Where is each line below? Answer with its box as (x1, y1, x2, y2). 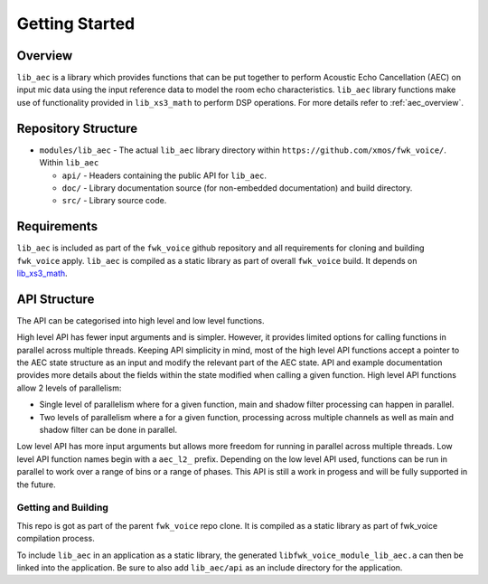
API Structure (16, 291, 95, 306)
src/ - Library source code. (61, 195, 167, 206)
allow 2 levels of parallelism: (16, 382, 122, 393)
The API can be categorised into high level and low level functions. (16, 315, 266, 325)
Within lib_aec (39, 157, 99, 168)
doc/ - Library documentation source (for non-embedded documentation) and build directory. (61, 182, 413, 193)
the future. (16, 479, 56, 490)
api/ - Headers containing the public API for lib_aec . (61, 170, 267, 181)
